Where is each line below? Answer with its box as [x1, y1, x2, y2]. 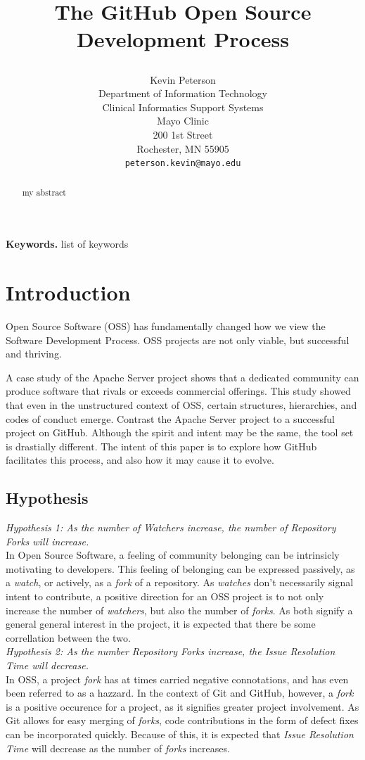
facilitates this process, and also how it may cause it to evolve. [6, 452, 274, 467]
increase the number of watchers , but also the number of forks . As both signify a [6, 602, 353, 617]
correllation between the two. [6, 630, 131, 645]
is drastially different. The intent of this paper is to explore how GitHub [6, 438, 317, 453]
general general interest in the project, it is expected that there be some [6, 616, 316, 631]
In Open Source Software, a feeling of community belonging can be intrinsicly [6, 547, 340, 562]
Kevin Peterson [150, 72, 216, 87]
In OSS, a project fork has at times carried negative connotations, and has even [6, 671, 349, 686]
